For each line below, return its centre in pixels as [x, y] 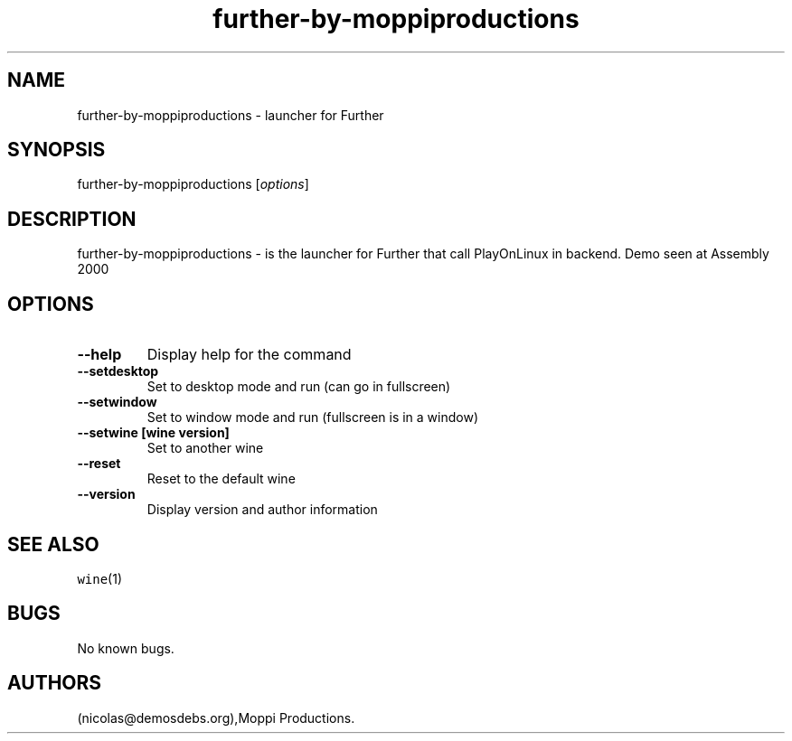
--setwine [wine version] [153, 433]
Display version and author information [262, 510]
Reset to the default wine [221, 479]
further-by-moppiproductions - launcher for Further [231, 115]
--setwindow [117, 402]
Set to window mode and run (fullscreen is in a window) [313, 417]
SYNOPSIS [57, 150]
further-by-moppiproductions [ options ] [193, 184]
